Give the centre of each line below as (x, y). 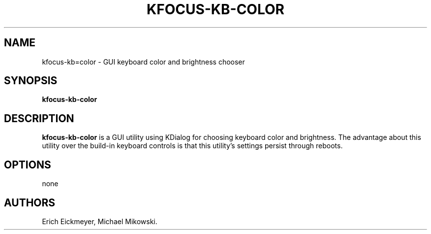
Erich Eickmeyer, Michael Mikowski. (100, 221)
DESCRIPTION (39, 118)
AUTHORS (30, 202)
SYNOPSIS (31, 81)
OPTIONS (28, 165)
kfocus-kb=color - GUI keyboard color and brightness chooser (143, 62)
